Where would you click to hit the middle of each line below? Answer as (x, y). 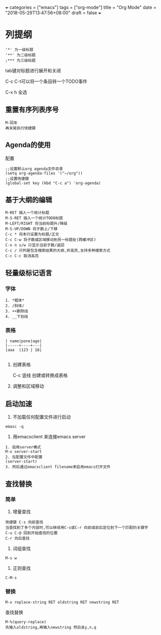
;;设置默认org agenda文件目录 (34, 169)
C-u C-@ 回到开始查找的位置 (31, 533)
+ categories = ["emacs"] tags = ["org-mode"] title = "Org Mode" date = (81, 7)
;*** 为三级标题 (21, 61)
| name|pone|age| (24, 341)
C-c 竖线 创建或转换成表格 (40, 375)
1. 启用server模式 (23, 447)
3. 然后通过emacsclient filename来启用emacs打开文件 (58, 467)
